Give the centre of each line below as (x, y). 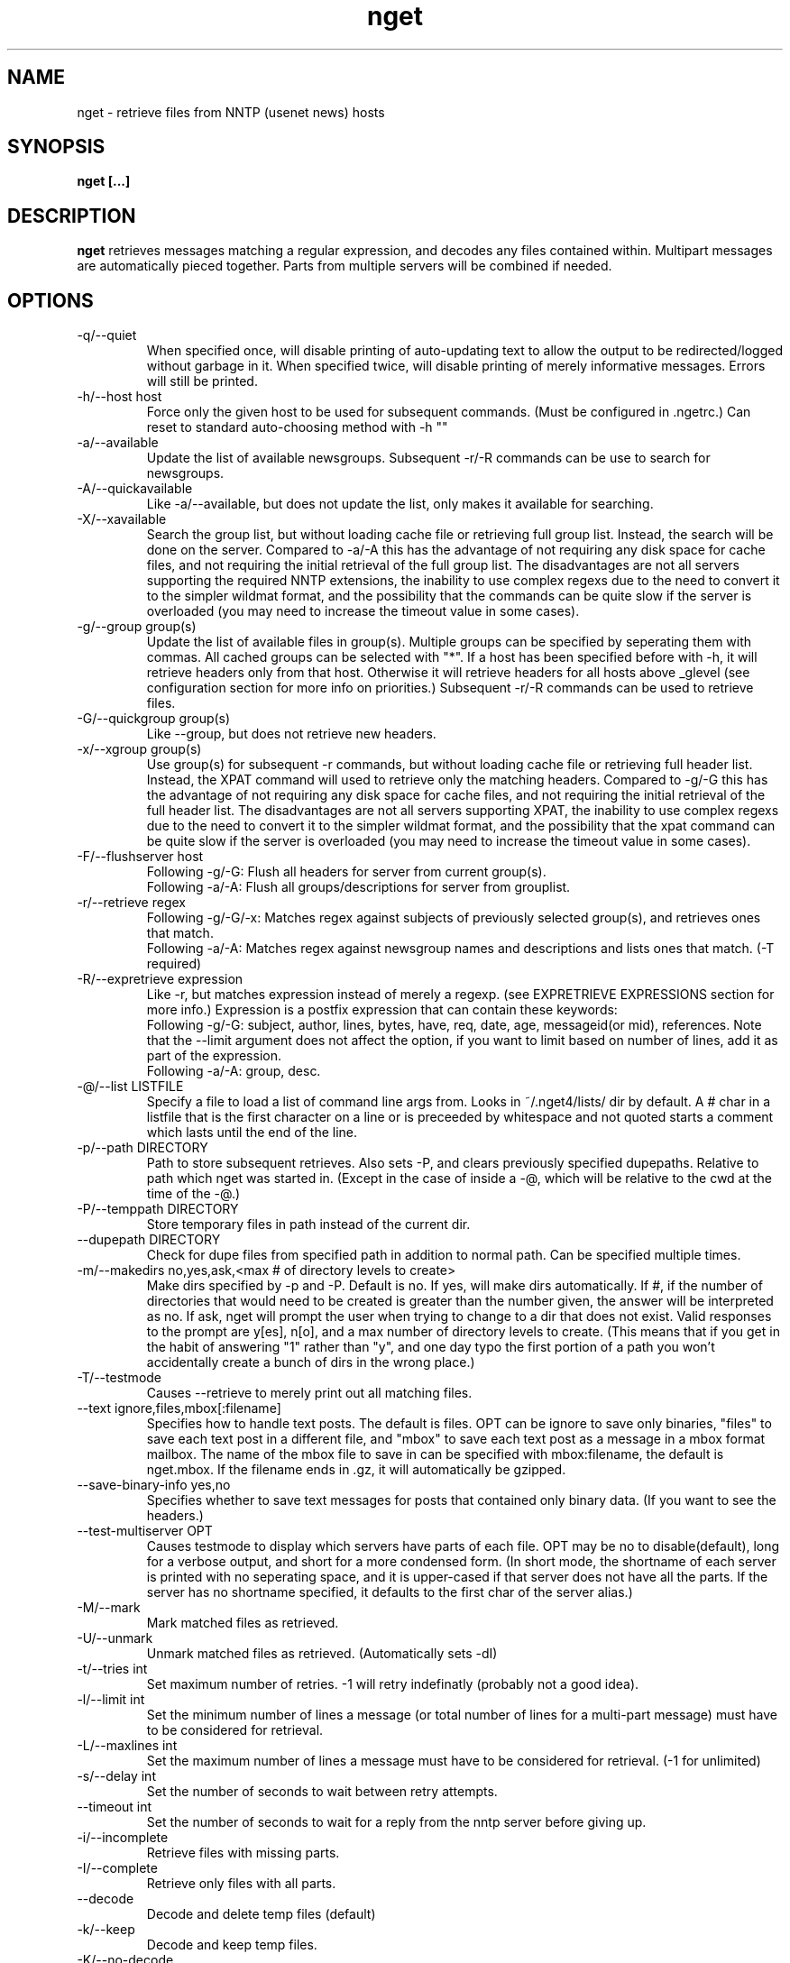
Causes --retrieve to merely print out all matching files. (309, 1393)
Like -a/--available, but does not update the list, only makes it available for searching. (400, 504)
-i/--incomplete (123, 1838)
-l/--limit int (111, 1700)
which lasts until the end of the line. (252, 1133)
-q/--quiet (107, 335)
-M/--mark (109, 1608)
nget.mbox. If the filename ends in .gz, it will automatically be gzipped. (356, 1470)
